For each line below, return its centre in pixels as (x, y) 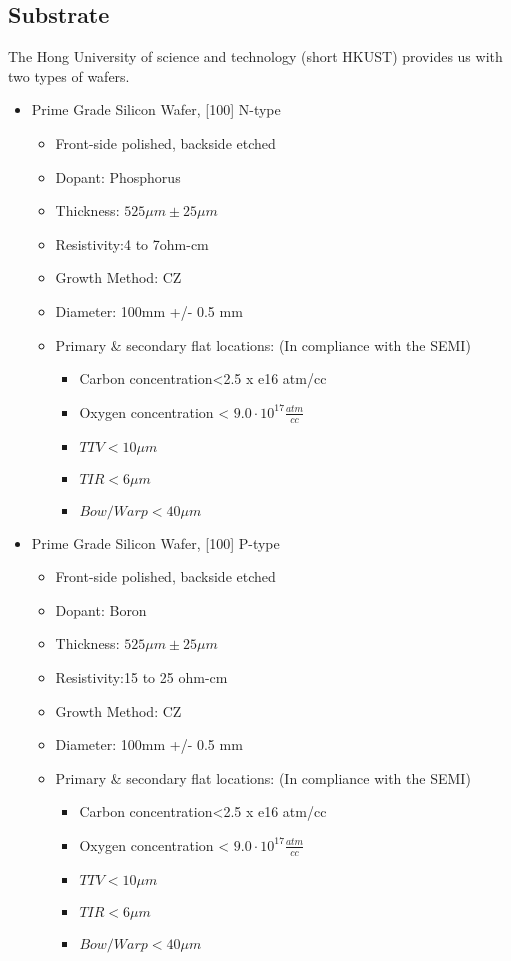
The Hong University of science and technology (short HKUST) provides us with (255, 56)
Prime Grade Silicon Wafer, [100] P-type (155, 542)
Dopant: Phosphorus (118, 176)
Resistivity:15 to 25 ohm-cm (141, 676)
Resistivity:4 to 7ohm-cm (132, 243)
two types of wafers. (69, 75)
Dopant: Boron (101, 609)
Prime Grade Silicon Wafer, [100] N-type (156, 109)
